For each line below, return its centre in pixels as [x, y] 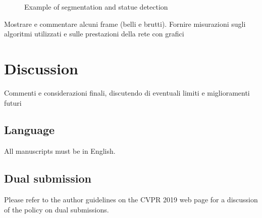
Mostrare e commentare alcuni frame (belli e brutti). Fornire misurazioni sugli [125, 24]
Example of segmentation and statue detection [96, 7]
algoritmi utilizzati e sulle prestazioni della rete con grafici [94, 34]
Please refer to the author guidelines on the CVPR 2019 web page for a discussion [131, 200]
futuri [13, 102]
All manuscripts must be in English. [60, 151]
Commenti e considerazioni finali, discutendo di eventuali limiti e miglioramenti [127, 92]
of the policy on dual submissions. [57, 209]
